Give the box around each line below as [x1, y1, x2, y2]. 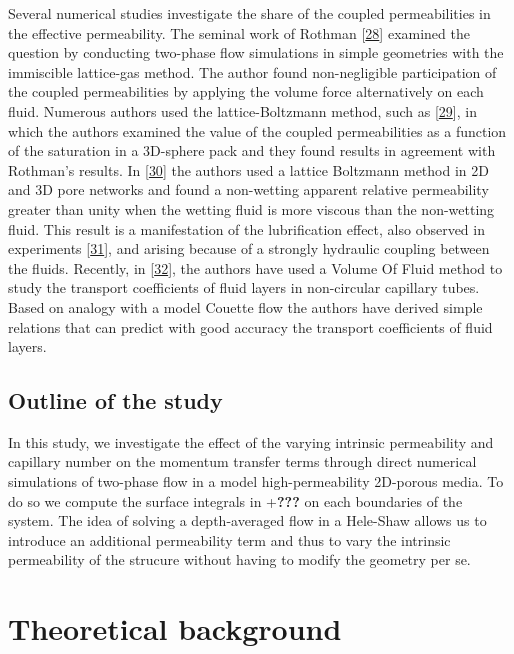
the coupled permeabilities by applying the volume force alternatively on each [8, 81, 484, 102]
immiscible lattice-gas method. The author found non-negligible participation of [8, 61, 497, 82]
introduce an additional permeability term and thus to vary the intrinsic [8, 529, 451, 550]
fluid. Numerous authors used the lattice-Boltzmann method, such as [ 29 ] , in [8, 100, 477, 121]
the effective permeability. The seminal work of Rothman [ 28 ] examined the [8, 22, 470, 43]
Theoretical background [8, 608, 342, 649]
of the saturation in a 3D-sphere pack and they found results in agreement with [8, 140, 496, 161]
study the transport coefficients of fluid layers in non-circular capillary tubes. [8, 277, 480, 298]
